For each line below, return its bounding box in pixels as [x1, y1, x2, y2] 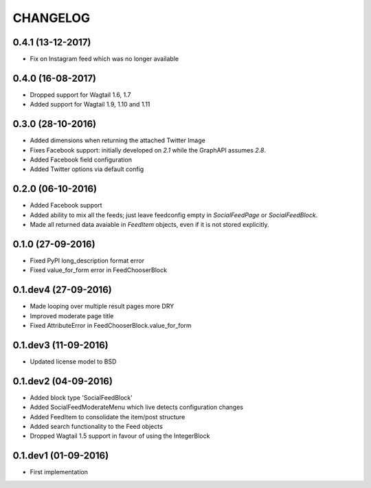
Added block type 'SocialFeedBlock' [30, 393, 133, 401]
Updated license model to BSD [30, 357, 117, 366]
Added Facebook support [30, 201, 102, 210]
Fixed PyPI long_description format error [30, 256, 144, 265]
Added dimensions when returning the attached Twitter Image [30, 136, 205, 144]
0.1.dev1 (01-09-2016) [12, 450, 109, 462]
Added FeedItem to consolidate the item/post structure [30, 412, 185, 421]
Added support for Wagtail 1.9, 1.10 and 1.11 [30, 100, 150, 109]
